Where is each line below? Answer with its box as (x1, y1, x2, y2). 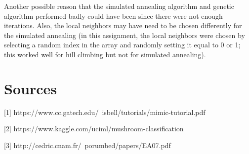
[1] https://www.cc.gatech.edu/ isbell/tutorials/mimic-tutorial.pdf (4, 107, 206, 117)
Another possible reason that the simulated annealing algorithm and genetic (4, 1, 234, 11)
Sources (4, 78, 57, 98)
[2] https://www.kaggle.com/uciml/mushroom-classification (4, 123, 184, 134)
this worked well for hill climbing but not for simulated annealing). (4, 49, 206, 59)
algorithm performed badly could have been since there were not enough (4, 10, 223, 21)
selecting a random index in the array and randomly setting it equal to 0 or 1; (4, 39, 241, 50)
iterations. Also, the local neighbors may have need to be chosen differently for (4, 20, 242, 31)
